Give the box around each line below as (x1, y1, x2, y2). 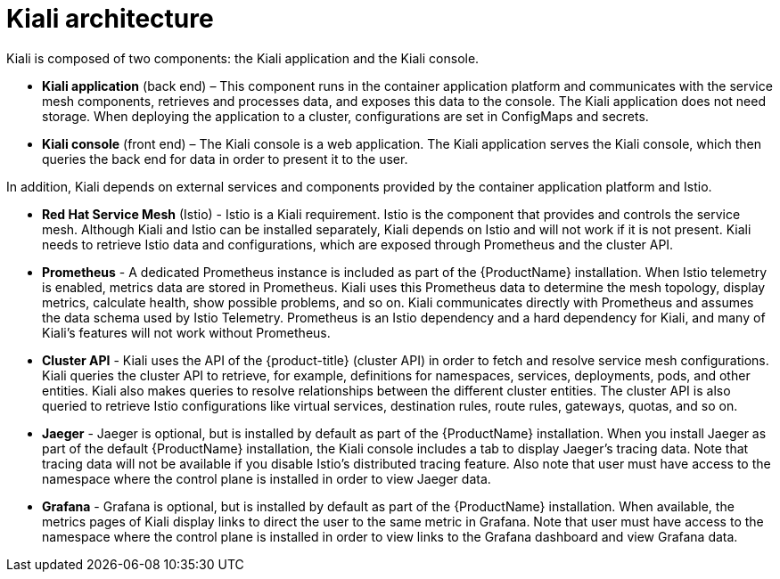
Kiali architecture (6, 4, 214, 34)
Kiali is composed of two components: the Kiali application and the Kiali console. (6, 50, 480, 66)
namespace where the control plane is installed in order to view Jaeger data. (42, 470, 491, 486)
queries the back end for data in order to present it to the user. (42, 151, 408, 167)
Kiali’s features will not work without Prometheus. (42, 324, 331, 340)
